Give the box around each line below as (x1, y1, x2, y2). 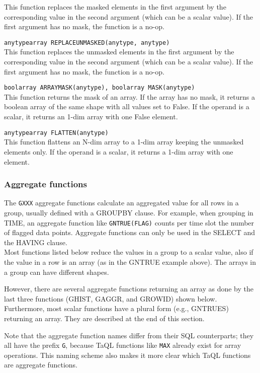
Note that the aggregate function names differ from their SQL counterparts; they (4, 330, 254, 340)
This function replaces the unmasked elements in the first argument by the (4, 46, 234, 57)
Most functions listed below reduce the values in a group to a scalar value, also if (4, 247, 253, 257)
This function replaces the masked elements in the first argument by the (4, 2, 226, 12)
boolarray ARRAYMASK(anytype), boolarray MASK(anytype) (4, 84, 195, 92)
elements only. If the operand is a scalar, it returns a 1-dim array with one (4, 146, 233, 157)
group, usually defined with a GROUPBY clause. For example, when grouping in (4, 207, 253, 217)
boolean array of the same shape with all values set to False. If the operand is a (4, 101, 249, 112)
